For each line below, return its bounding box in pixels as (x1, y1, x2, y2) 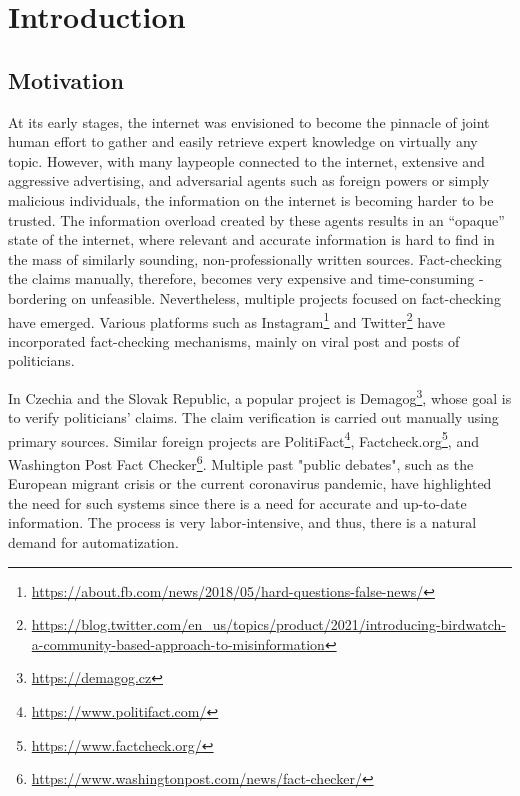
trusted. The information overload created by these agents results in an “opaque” (8, 209, 505, 230)
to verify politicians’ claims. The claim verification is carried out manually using (8, 407, 499, 428)
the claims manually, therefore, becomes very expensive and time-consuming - (8, 268, 484, 289)
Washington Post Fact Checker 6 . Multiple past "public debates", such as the (8, 451, 474, 474)
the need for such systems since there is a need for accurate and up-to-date (8, 492, 467, 513)
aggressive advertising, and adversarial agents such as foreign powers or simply (8, 170, 490, 191)
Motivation (8, 64, 124, 95)
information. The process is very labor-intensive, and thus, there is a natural (8, 512, 477, 533)
